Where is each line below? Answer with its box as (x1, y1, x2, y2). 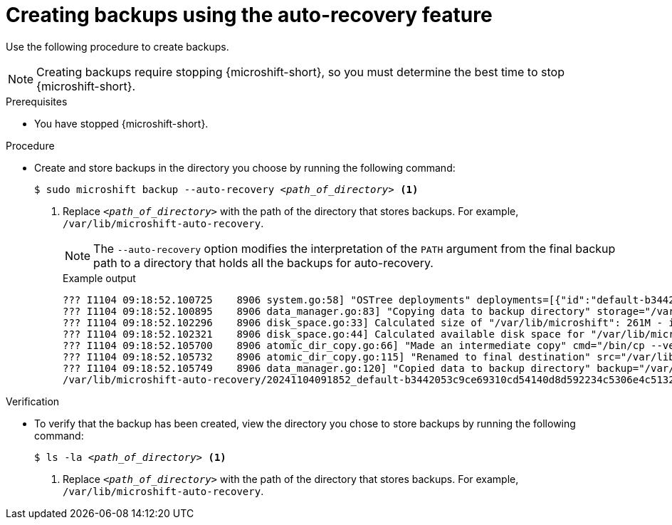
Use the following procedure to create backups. (6, 40, 229, 53)
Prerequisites (6, 95, 68, 108)
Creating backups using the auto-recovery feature (6, 3, 493, 27)
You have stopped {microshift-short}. (34, 117, 209, 130)
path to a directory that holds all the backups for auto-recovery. (93, 255, 434, 270)
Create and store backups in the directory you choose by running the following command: (34, 161, 456, 174)
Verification (6, 395, 60, 407)
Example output (63, 271, 136, 284)
